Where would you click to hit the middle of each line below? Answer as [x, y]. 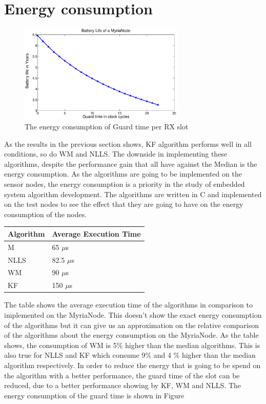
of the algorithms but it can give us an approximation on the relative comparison [132, 325]
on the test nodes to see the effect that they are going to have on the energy [124, 204]
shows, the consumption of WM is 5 [60, 345]
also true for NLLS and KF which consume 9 [75, 355]
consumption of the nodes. [46, 214]
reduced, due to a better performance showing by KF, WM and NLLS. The [123, 385]
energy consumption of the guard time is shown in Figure [94, 395]
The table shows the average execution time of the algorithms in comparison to [128, 305]
